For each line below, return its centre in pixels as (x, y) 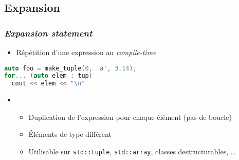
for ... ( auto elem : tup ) (48, 76)
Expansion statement (48, 33)
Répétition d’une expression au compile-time (86, 52)
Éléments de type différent (70, 134)
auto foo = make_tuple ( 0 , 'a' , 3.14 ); (70, 68)
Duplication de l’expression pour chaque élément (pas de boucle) (130, 117)
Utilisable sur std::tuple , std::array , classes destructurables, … (132, 151)
